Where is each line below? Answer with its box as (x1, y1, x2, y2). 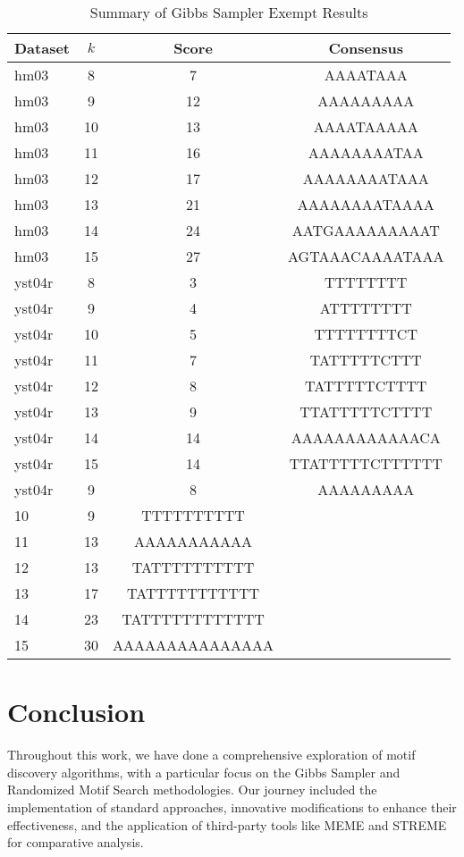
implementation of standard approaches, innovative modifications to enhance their (7, 797, 457, 816)
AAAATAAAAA (313, 116, 418, 137)
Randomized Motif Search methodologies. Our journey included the (7, 780, 377, 799)
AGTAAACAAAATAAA (288, 246, 444, 266)
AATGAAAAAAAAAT (291, 220, 440, 240)
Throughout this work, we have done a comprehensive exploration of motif (7, 745, 416, 764)
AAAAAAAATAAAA (297, 194, 434, 214)
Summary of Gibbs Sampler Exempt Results (89, 2, 368, 22)
